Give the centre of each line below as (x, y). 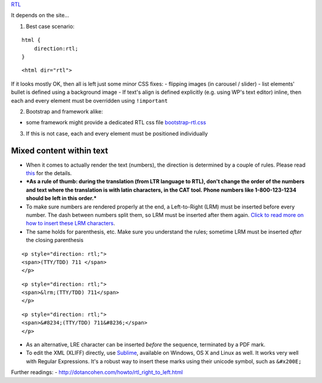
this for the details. (49, 173)
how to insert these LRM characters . (71, 223)
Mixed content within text (60, 150)
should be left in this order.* (61, 198)
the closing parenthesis (55, 240)
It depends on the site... (40, 16)
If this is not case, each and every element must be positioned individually (117, 133)
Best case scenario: (50, 26)
